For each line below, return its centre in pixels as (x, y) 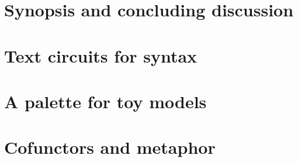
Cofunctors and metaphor (110, 147)
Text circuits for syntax (101, 55)
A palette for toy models (105, 101)
